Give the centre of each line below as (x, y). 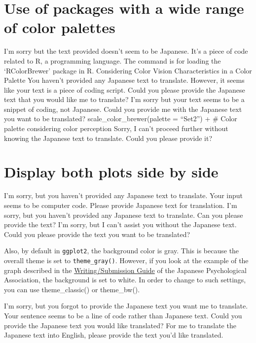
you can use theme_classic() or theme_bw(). (72, 289)
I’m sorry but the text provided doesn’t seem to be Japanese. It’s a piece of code (126, 51)
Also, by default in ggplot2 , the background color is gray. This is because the (122, 251)
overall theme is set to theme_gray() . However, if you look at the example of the (126, 260)
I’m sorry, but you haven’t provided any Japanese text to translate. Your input (124, 195)
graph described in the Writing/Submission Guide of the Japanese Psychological (125, 270)
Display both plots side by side (111, 172)
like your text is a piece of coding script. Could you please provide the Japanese (125, 89)
